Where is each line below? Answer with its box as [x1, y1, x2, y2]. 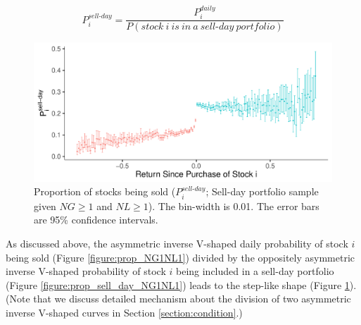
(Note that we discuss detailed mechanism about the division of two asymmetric [6, 291, 351, 306]
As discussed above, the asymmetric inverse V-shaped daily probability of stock [6, 235, 348, 250]
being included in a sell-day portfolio [175, 264, 334, 278]
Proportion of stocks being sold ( [34, 184, 176, 199]
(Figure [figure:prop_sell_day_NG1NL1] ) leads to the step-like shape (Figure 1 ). [6, 277, 357, 292]
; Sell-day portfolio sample [205, 184, 319, 199]
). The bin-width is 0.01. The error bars [148, 198, 319, 213]
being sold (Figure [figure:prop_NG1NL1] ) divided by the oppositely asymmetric [6, 250, 355, 264]
